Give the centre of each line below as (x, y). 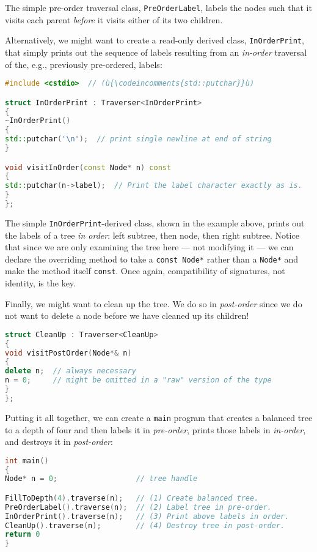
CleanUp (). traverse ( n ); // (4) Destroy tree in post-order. (145, 525)
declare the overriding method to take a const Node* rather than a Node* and (152, 259)
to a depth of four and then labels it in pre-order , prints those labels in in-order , (155, 429)
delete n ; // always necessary (71, 371)
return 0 (23, 535)
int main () (27, 461)
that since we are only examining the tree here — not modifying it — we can (149, 247)
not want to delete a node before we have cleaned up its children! (127, 315)
